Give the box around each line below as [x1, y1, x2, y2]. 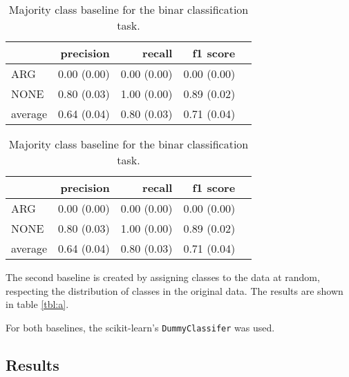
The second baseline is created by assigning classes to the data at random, [6, 270, 320, 284]
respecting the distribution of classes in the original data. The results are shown [6, 283, 343, 298]
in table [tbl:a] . [6, 297, 69, 311]
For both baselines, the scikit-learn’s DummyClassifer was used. [6, 320, 275, 334]
